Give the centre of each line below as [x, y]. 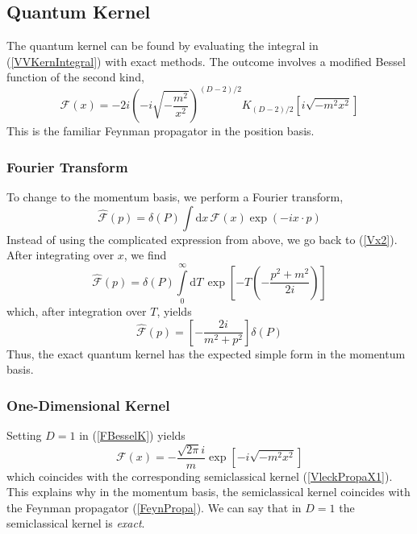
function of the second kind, [75, 77]
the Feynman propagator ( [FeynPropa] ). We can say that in [154, 507]
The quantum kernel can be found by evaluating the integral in [163, 46]
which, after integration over [77, 311]
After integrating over [60, 255]
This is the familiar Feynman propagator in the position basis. [161, 131]
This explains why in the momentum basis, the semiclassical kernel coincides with [208, 492]
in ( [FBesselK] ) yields [132, 435]
